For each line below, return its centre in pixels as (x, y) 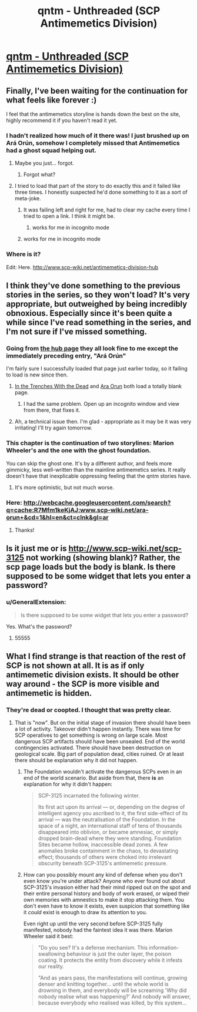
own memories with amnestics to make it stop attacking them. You (103, 900)
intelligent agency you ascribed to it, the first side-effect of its (113, 813)
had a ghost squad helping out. (51, 150)
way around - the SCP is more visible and (83, 684)
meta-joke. (28, 199)
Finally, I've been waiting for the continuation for (97, 90)
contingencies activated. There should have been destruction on (93, 748)
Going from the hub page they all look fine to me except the (92, 348)
